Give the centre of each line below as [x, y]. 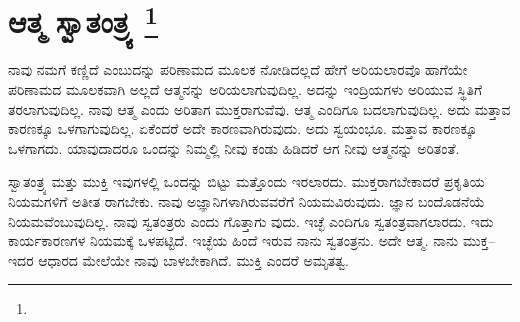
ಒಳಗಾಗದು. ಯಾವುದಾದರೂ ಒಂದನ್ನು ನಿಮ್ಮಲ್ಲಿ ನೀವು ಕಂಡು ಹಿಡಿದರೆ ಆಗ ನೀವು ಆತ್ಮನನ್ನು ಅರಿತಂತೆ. [234, 147]
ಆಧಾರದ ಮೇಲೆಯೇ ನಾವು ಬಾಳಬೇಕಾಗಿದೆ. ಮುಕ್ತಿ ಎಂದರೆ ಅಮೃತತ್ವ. [193, 259]
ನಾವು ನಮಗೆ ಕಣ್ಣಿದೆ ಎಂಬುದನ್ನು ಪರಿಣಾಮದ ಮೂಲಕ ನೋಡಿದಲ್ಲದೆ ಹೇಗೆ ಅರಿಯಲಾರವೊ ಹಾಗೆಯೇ [238, 69]
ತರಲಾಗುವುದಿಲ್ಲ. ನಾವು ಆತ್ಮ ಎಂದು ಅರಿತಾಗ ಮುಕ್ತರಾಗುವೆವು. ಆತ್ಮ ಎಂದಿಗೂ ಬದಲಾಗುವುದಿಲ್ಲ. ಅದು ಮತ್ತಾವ [259, 108]
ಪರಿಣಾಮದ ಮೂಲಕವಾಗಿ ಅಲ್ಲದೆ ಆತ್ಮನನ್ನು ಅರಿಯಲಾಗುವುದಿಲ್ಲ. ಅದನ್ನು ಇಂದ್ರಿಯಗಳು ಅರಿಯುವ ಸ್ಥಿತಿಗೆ [245, 89]
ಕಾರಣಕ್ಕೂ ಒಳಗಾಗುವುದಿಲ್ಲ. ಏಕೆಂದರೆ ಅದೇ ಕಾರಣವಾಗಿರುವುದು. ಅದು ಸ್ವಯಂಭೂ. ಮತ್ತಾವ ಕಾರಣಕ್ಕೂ [243, 128]
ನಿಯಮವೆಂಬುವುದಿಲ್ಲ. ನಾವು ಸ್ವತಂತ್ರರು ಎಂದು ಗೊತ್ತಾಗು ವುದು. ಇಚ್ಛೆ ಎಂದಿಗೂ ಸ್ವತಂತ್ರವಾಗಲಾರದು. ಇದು [251, 220]
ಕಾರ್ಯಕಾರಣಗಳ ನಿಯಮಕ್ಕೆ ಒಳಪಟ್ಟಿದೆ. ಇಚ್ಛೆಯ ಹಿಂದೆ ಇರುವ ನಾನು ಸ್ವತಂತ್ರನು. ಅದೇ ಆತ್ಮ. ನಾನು [233, 240]
